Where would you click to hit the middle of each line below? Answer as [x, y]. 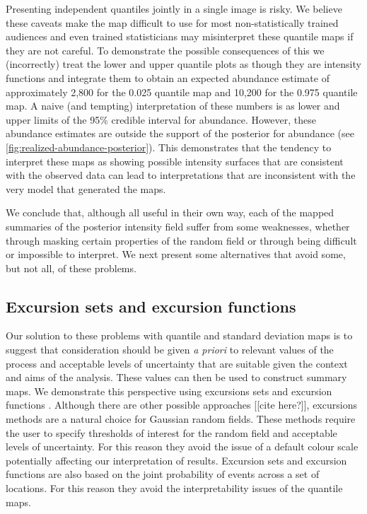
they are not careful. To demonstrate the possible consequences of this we [165, 50]
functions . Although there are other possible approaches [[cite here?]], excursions [181, 405]
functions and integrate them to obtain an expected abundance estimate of [168, 77]
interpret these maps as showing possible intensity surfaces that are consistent [175, 161]
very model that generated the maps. [86, 188]
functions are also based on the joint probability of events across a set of [163, 474]
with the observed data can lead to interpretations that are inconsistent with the [181, 175]
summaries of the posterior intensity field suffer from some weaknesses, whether [178, 226]
